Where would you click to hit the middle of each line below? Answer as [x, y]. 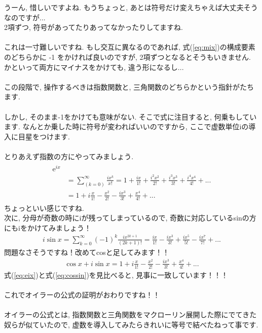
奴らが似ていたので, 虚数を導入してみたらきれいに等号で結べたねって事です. [131, 324]
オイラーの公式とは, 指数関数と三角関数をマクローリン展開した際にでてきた [130, 314]
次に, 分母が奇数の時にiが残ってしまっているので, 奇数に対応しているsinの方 [130, 218]
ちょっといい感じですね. [44, 208]
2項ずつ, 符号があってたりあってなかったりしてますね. [93, 27]
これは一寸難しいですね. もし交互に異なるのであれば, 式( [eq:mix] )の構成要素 [130, 47]
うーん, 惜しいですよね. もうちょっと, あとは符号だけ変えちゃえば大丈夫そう [131, 7]
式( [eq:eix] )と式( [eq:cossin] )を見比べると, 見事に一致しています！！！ [116, 274]
